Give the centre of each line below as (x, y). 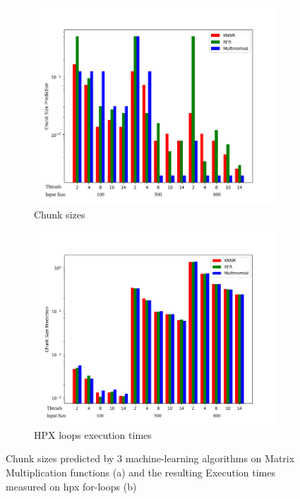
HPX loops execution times (93, 434)
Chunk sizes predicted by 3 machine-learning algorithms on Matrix (150, 458)
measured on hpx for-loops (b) (71, 486)
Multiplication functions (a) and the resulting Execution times (141, 472)
